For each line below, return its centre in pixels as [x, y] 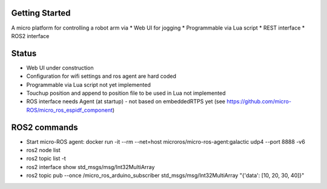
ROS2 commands [45, 127]
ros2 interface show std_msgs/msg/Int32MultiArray [91, 167]
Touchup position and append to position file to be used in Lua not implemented [126, 93]
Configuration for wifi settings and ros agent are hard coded [101, 76]
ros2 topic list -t [46, 159]
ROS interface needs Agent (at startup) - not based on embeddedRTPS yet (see [126, 101]
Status [24, 53]
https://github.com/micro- [259, 101]
